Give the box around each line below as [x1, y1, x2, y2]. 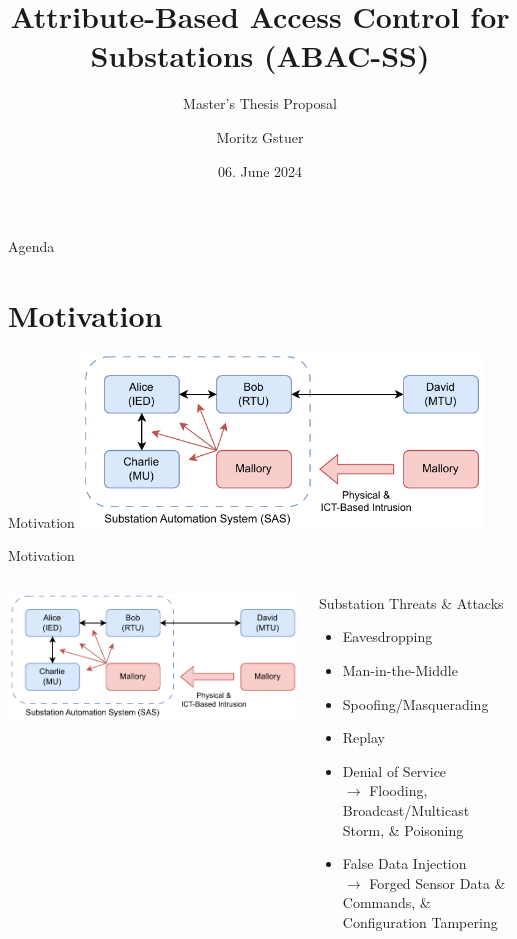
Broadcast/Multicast [342, 799, 470, 820]
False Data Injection [342, 853, 467, 874]
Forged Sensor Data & [369, 872, 506, 893]
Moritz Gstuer [216, 126, 304, 147]
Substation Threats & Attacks [318, 592, 504, 613]
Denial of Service [342, 760, 447, 781]
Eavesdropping [342, 626, 433, 647]
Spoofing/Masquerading [342, 693, 489, 714]
